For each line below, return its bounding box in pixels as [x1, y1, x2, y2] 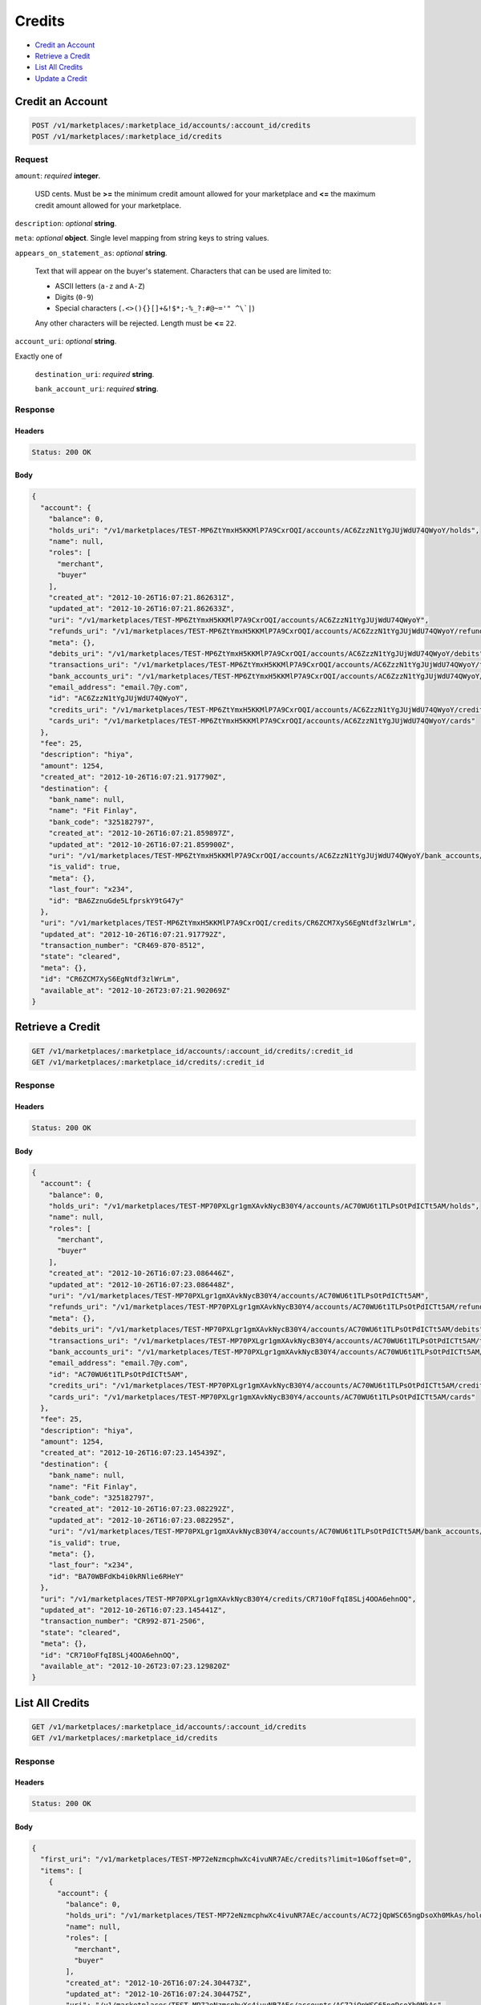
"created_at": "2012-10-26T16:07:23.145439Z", [40, 1448, 227, 1457]
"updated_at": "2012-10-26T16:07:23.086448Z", [48, 1280, 236, 1289]
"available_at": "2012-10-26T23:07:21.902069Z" [40, 986, 231, 994]
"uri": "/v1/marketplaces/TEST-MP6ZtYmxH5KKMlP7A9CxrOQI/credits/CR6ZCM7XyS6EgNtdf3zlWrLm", [40, 918, 417, 928]
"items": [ [40, 1865, 83, 1875]
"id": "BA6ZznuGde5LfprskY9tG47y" [48, 896, 184, 905]
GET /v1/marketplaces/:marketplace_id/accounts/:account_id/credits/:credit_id [31, 1047, 354, 1055]
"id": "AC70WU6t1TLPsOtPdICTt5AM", [48, 1370, 188, 1379]
